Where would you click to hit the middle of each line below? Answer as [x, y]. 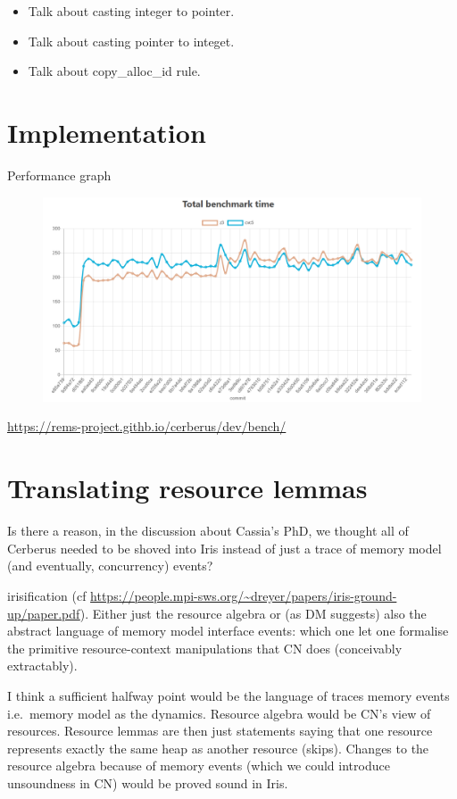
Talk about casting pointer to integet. [131, 41]
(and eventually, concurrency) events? [110, 566]
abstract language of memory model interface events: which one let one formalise [228, 631]
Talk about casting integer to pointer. [131, 11]
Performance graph [59, 175]
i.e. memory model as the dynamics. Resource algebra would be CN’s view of [219, 713]
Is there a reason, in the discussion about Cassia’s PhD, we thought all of [208, 531]
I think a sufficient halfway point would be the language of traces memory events [228, 695]
